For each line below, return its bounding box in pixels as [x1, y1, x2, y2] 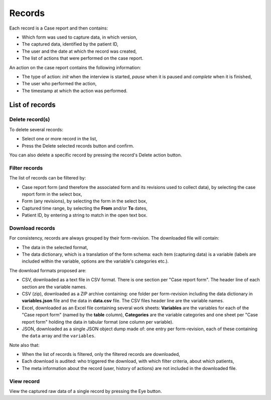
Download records [9, 225, 55, 232]
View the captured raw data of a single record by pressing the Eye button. [9, 388, 162, 394]
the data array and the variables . [22, 333, 96, 339]
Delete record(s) [9, 116, 50, 123]
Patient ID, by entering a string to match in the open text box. [22, 212, 148, 218]
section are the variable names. [22, 284, 87, 290]
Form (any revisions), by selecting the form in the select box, [22, 198, 148, 204]
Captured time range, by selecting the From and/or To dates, [22, 205, 148, 211]
